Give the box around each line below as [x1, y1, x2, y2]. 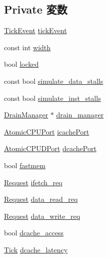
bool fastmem [4, 160, 45, 170]
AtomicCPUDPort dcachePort [4, 143, 96, 154]
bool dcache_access [4, 227, 64, 238]
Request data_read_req [4, 194, 78, 204]
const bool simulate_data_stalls [4, 75, 103, 86]
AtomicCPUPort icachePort [4, 126, 89, 137]
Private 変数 [4, 2, 67, 17]
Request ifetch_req [4, 177, 62, 187]
